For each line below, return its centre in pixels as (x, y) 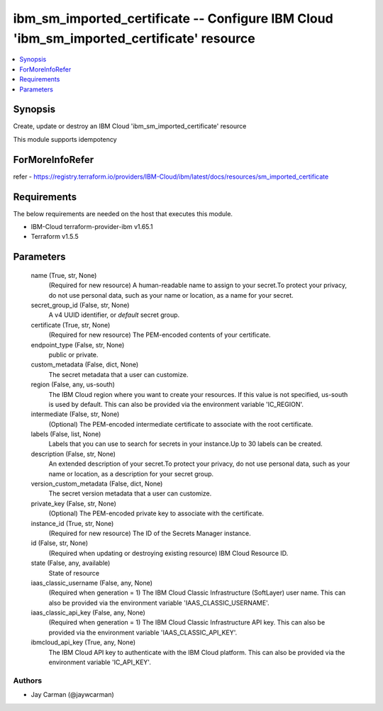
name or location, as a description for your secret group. (131, 474)
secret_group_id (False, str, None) (80, 305)
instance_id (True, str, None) (72, 523)
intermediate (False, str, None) (75, 414)
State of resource (74, 573)
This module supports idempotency (65, 139)
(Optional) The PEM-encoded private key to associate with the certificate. (156, 513)
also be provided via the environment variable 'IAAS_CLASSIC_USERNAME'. (159, 603)
